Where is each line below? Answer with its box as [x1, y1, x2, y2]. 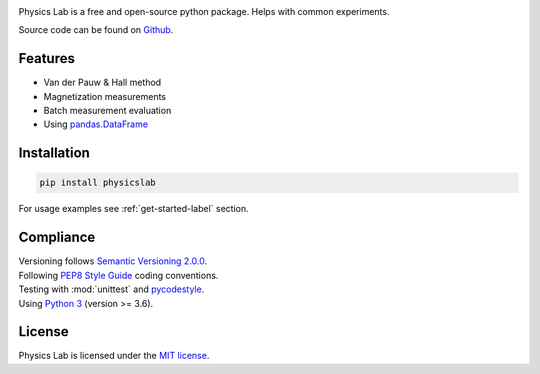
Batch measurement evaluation [43, 105, 172, 117]
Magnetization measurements [43, 90, 167, 102]
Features [18, 50, 75, 67]
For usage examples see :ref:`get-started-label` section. [18, 203, 249, 215]
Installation [18, 145, 90, 162]
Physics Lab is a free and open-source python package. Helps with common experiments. [18, 6, 390, 17]
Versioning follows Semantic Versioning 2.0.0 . [18, 255, 208, 267]
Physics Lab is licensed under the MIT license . [18, 350, 210, 362]
